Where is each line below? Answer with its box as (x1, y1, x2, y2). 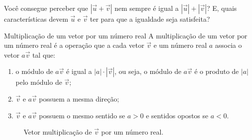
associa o (215, 40, 242, 50)
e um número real (153, 40, 207, 50)
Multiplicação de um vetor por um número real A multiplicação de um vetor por (4, 30, 248, 40)
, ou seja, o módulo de (114, 66, 181, 76)
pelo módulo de (15, 77, 62, 87)
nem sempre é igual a (114, 3, 179, 13)
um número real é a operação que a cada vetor (4, 40, 144, 50)
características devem (4, 14, 69, 24)
